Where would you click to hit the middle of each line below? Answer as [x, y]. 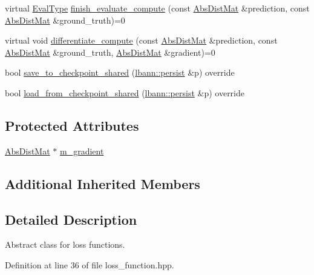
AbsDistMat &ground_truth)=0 [65, 20]
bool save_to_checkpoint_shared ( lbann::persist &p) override [120, 72]
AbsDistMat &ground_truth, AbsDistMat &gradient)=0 [110, 52]
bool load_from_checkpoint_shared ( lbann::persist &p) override [125, 92]
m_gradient [82, 151]
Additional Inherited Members [103, 183]
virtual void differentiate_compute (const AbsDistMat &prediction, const [141, 40]
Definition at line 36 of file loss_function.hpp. [90, 264]
